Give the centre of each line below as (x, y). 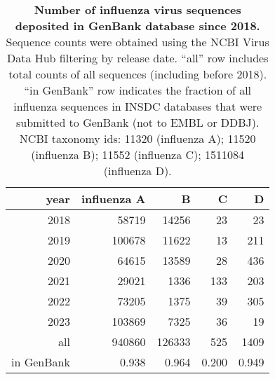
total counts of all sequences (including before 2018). (138, 74)
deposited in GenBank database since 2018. (137, 26)
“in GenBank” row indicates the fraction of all (138, 90)
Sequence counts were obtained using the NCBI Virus (137, 42)
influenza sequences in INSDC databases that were (138, 106)
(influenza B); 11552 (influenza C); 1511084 (138, 154)
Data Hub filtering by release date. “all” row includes (137, 58)
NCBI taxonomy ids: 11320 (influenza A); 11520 (137, 138)
